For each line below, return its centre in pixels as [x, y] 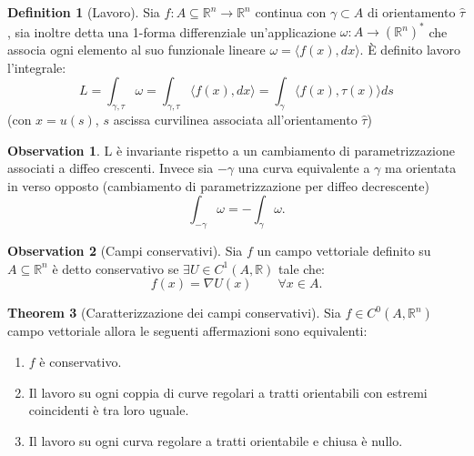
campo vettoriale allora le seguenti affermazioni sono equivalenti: [187, 331]
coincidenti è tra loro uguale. [109, 410]
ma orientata [421, 168]
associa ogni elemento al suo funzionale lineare [136, 50]
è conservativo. [81, 362]
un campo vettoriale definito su [344, 251]
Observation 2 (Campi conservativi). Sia [125, 251]
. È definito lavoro [410, 50]
